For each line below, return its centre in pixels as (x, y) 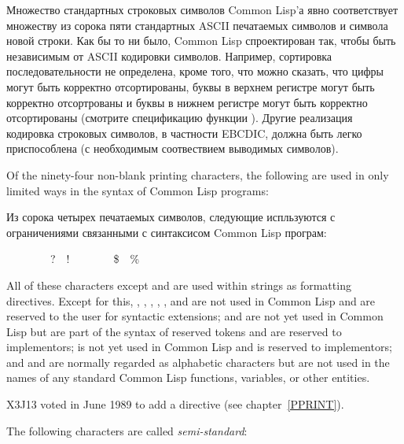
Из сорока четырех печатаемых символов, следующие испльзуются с (171, 217)
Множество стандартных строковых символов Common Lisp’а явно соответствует (202, 9)
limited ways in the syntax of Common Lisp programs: (138, 190)
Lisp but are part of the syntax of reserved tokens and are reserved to (174, 331)
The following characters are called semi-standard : (127, 430)
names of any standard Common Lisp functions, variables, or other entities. (188, 377)
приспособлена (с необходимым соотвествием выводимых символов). (173, 148)
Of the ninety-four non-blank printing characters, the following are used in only (198, 174)
